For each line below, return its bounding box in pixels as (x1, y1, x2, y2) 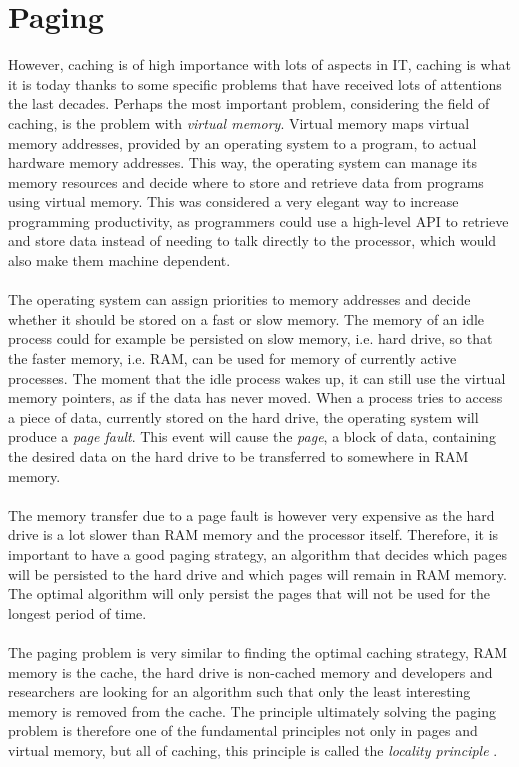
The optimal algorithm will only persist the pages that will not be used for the (8, 583, 490, 604)
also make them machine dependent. (8, 250, 231, 271)
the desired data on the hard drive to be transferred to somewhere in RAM (8, 446, 469, 466)
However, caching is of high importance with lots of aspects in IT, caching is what (8, 54, 511, 75)
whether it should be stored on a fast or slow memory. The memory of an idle (8, 308, 485, 329)
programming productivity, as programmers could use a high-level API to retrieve (8, 210, 509, 231)
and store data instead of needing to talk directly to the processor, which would (8, 230, 497, 251)
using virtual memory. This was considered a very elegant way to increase (8, 191, 459, 212)
